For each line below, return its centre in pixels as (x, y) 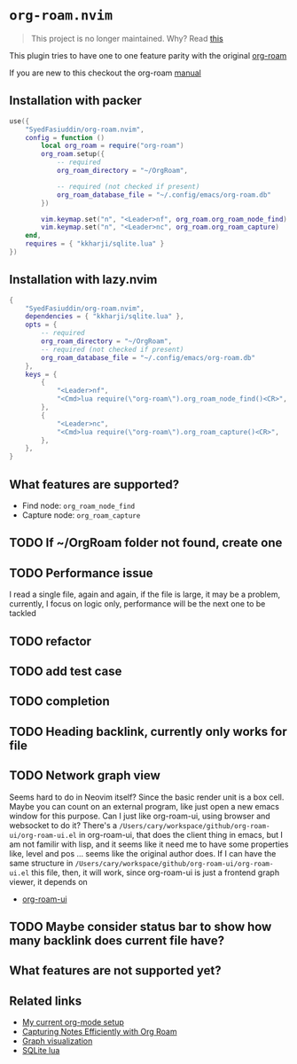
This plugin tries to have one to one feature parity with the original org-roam (148, 55)
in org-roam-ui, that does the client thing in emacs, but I (181, 834)
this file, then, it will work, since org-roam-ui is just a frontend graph (155, 872)
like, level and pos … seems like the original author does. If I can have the (143, 853)
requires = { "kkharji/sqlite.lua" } (95, 244)
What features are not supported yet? (115, 970)
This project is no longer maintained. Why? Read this (127, 38)
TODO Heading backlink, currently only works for (148, 731)
